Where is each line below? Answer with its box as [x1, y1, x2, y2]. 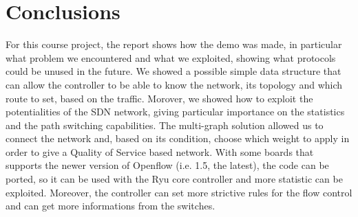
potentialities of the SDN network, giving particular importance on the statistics [6, 104, 345, 119]
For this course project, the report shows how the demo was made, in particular [6, 37, 342, 52]
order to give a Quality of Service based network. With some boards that [6, 144, 314, 159]
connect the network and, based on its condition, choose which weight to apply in [6, 131, 350, 146]
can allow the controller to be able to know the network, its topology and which [6, 77, 343, 91]
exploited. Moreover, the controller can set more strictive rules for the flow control [6, 185, 352, 199]
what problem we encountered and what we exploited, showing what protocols [6, 50, 336, 65]
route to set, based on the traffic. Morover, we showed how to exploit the [6, 91, 313, 105]
